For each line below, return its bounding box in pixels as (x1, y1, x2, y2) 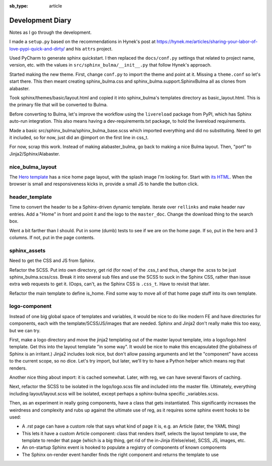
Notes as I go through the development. (9, 29, 92, 35)
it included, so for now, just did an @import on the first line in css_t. (9, 134, 149, 140)
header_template (9, 193, 52, 200)
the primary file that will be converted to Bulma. (9, 101, 108, 108)
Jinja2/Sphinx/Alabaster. (9, 150, 60, 157)
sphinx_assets (9, 247, 46, 254)
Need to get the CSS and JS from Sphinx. (9, 257, 96, 264)
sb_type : (9, 3, 29, 9)
